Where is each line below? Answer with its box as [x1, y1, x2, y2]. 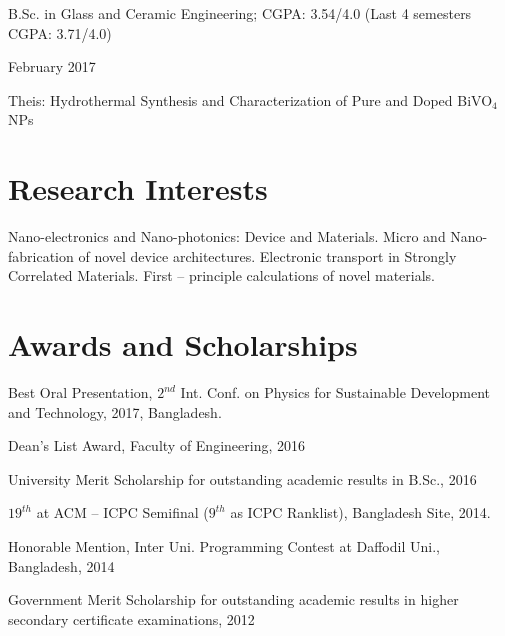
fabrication [8, 245, 74, 266]
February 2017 [8, 56, 96, 77]
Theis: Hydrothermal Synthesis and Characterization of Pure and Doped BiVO [8, 89, 493, 110]
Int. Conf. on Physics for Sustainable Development [180, 382, 491, 402]
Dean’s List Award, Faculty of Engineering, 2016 [8, 435, 305, 456]
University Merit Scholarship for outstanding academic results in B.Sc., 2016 [8, 468, 477, 489]
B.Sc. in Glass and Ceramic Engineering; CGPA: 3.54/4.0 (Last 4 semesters [8, 3, 472, 23]
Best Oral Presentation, [8, 382, 153, 402]
